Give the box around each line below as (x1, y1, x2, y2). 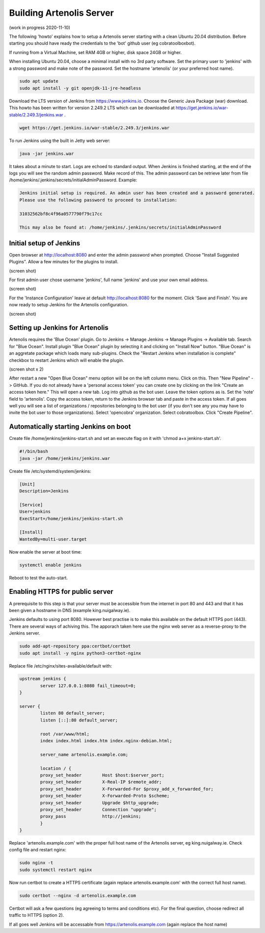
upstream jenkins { (19, 676, 66, 682)
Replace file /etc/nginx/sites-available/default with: (9, 663, 112, 669)
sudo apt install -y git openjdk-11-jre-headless (19, 85, 141, 91)
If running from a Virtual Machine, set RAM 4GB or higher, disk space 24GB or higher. (9, 49, 182, 55)
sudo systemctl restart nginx (19, 867, 92, 873)
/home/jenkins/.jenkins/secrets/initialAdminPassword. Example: (9, 177, 137, 183)
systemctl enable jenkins (19, 562, 82, 568)
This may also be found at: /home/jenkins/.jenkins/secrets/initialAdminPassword (19, 225, 222, 231)
